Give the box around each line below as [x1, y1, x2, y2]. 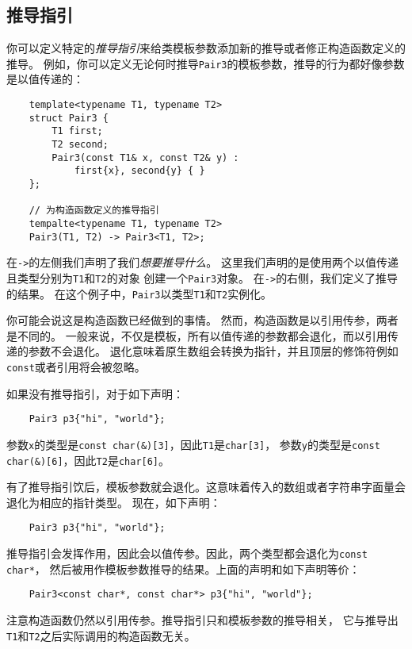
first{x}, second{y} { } [74, 165, 205, 177]
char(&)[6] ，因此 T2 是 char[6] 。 [6, 451, 170, 468]
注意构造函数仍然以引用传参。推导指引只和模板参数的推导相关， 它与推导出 [6, 612, 399, 628]
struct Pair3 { [29, 112, 109, 124]
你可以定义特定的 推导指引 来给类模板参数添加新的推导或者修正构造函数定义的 [6, 40, 406, 56]
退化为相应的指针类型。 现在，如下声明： [6, 493, 221, 510]
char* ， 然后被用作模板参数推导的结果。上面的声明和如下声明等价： [6, 560, 360, 577]
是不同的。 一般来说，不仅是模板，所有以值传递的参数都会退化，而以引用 [6, 327, 387, 344]
